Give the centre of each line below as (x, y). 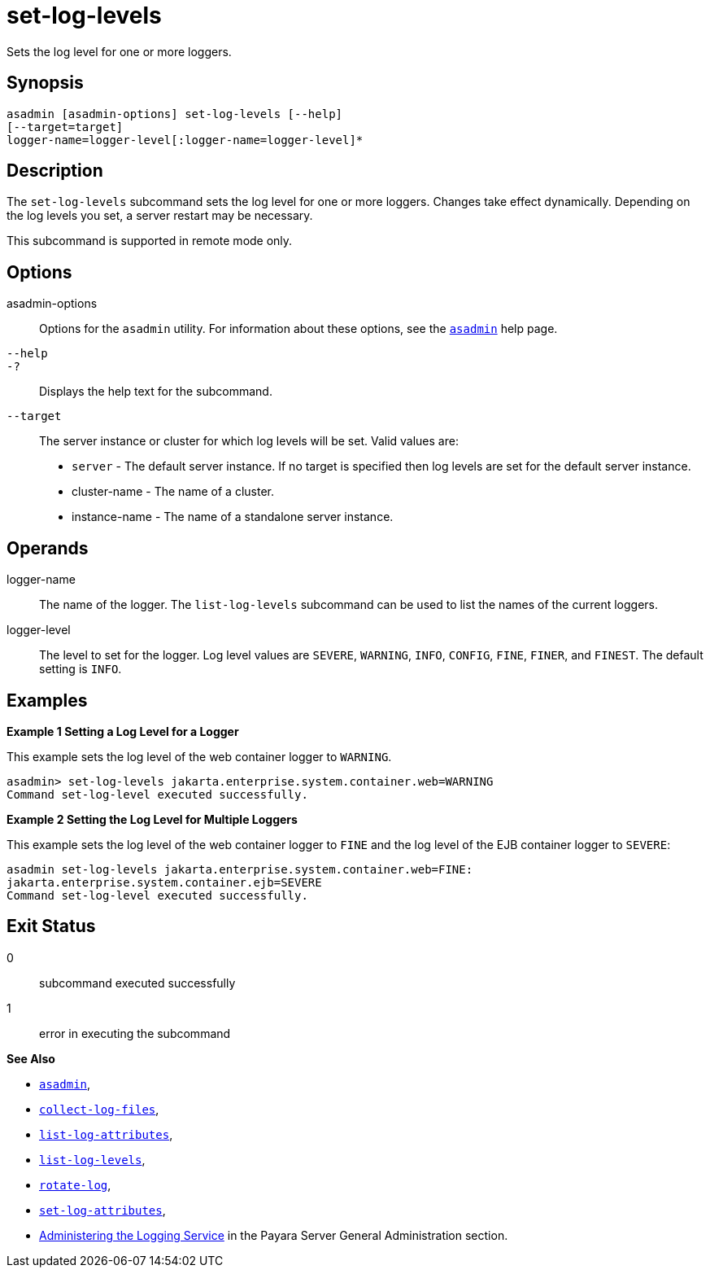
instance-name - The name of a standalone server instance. (233, 517)
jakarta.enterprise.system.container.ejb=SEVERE (164, 882)
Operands (48, 548)
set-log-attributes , (102, 1210)
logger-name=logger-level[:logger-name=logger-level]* (185, 140)
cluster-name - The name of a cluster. (173, 492)
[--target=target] (65, 127)
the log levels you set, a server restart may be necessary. (160, 216)
